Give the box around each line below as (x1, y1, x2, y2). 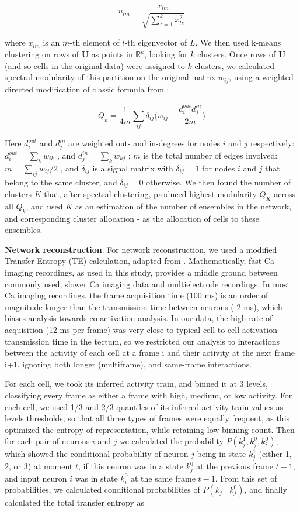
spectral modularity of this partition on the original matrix (5, 71, 216, 83)
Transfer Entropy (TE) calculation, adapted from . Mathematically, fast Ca (5, 255, 274, 267)
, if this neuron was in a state (78, 460, 183, 472)
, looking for (144, 48, 188, 60)
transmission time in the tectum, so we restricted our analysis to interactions (5, 335, 280, 347)
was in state (75, 472, 118, 484)
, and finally (244, 483, 288, 496)
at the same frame (130, 472, 196, 484)
